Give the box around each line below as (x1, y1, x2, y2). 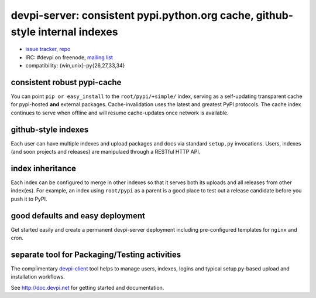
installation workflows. (11, 273, 66, 280)
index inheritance (11, 163, 76, 173)
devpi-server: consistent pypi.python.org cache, (11, 9, 254, 22)
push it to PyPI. (11, 195, 47, 202)
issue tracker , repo (25, 46, 71, 53)
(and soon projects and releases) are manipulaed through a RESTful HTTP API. (11, 148, 201, 155)
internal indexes (38, 25, 118, 38)
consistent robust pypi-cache (11, 77, 122, 87)
